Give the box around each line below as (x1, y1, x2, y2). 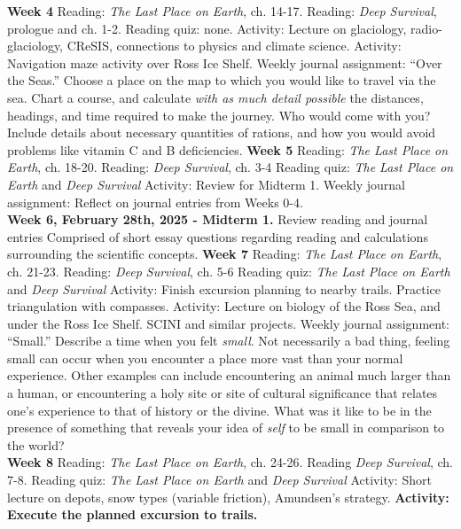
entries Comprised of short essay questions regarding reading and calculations (7, 227, 428, 245)
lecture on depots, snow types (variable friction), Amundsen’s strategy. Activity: (7, 487, 449, 506)
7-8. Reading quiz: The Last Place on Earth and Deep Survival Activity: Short (7, 471, 432, 489)
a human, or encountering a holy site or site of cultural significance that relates (7, 384, 438, 402)
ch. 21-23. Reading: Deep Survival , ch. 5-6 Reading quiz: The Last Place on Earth (7, 261, 450, 280)
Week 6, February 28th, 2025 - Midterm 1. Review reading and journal (7, 210, 428, 229)
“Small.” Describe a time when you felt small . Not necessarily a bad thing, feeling (7, 331, 450, 350)
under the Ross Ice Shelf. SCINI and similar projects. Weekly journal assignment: (7, 314, 449, 332)
